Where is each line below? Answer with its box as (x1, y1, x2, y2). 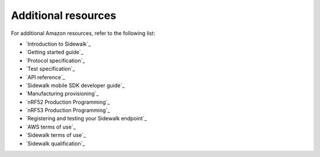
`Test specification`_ (25, 65, 75, 72)
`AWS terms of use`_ (25, 123, 76, 130)
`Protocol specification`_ (25, 57, 85, 64)
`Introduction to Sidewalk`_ (25, 40, 91, 47)
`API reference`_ (25, 73, 65, 81)
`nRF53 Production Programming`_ (25, 107, 110, 114)
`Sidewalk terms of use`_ (25, 132, 86, 139)
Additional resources (11, 9, 117, 22)
